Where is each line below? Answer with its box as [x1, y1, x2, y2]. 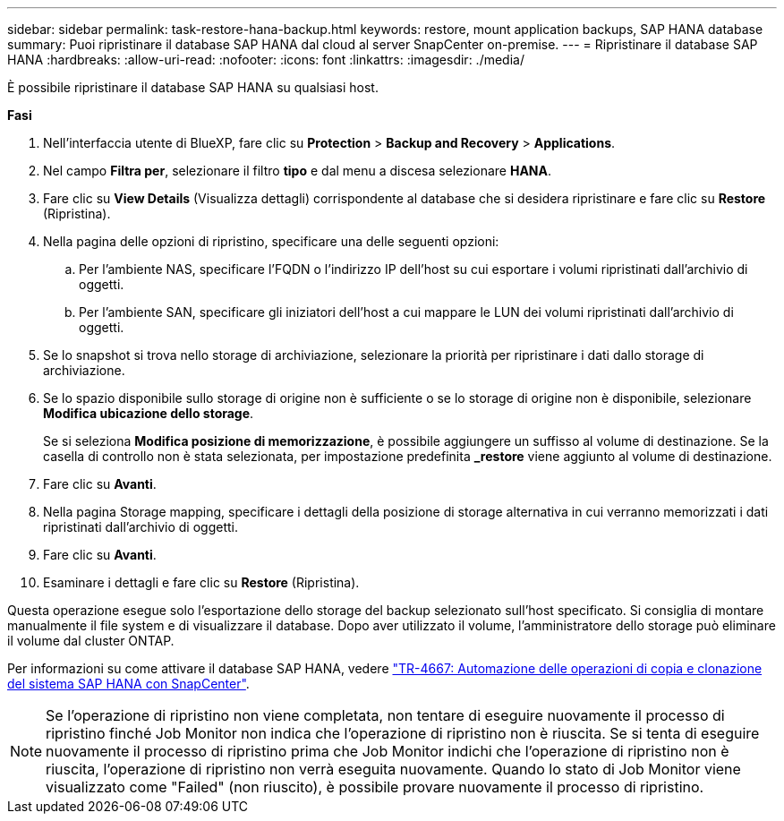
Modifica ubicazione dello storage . [43, 406, 254, 421]
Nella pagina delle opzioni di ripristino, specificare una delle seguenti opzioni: [43, 234, 499, 249]
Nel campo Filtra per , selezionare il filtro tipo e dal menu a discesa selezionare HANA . [43, 163, 552, 178]
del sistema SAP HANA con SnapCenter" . [7, 676, 250, 691]
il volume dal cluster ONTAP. [7, 633, 175, 648]
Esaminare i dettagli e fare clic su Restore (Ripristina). [43, 575, 360, 590]
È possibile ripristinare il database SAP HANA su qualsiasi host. [7, 80, 379, 95]
